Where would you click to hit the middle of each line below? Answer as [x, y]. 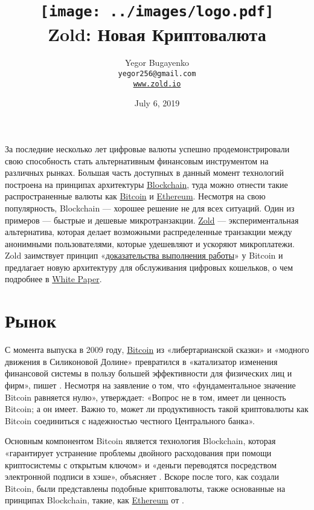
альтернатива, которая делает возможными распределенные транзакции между [149, 232]
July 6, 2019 [157, 103]
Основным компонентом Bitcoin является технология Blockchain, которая [140, 441]
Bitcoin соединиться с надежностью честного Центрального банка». [130, 420]
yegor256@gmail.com [157, 74]
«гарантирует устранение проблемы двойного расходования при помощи [138, 452]
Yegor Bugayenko [157, 63]
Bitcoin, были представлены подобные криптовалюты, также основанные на [145, 488]
